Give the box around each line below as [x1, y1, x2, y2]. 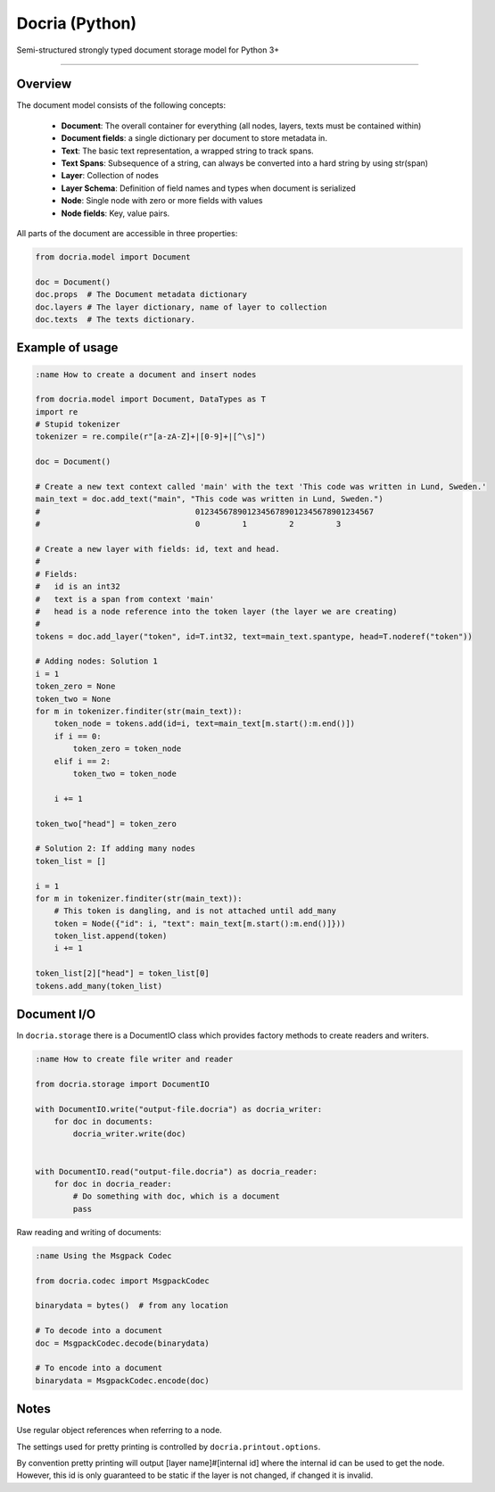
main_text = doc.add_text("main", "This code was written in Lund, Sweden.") [35, 494, 384, 504]
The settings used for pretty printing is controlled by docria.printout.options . [16, 1441, 321, 1452]
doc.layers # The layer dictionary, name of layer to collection [35, 301, 327, 312]
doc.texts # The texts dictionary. [35, 314, 196, 325]
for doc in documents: [54, 1117, 153, 1127]
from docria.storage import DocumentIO [35, 1079, 210, 1089]
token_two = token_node [72, 769, 177, 779]
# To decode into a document [35, 1325, 163, 1336]
